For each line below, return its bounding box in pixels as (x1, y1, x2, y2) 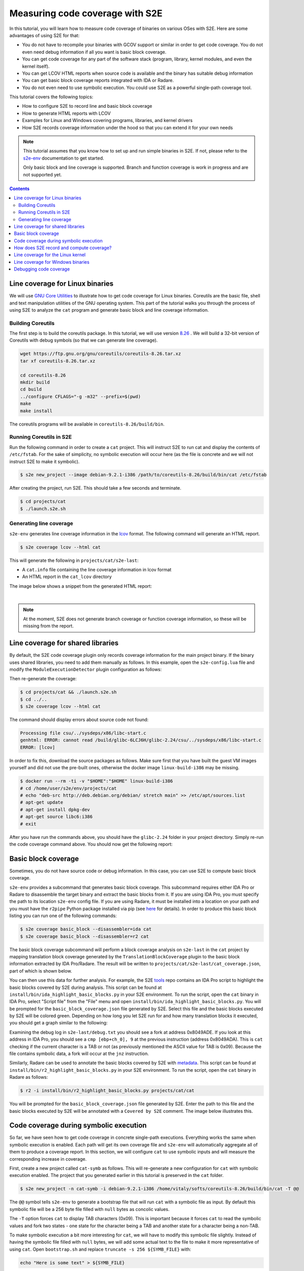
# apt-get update (20, 800, 64, 805)
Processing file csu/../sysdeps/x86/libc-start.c (20, 730, 146, 736)
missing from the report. (23, 623, 74, 629)
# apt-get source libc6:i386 (20, 814, 93, 820)
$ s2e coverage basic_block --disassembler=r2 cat (20, 933, 149, 939)
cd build (20, 386, 42, 392)
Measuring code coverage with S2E (9, 8, 163, 19)
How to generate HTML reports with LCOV (22, 110, 111, 116)
